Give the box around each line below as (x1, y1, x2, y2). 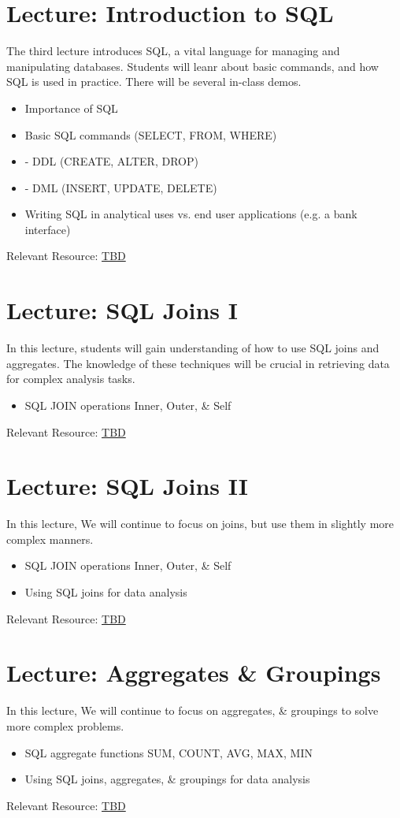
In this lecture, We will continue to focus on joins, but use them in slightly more (6, 515, 394, 532)
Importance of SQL (24, 99, 118, 116)
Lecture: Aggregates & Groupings (6, 656, 381, 689)
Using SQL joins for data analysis (24, 584, 187, 600)
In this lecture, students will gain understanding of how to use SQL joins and (6, 340, 380, 356)
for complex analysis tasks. (6, 370, 135, 387)
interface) (24, 221, 71, 237)
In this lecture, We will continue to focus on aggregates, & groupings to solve (6, 702, 379, 719)
